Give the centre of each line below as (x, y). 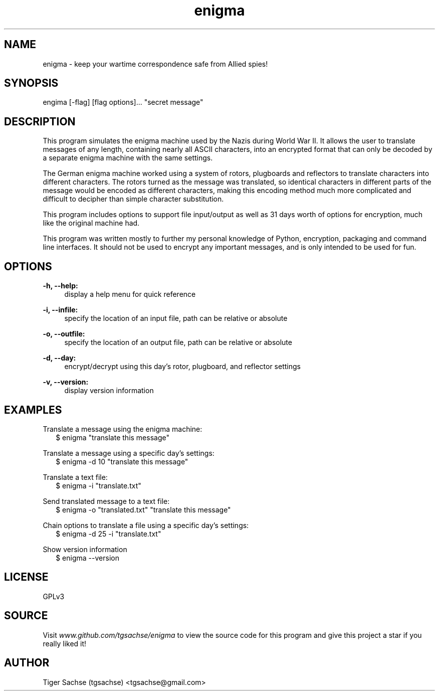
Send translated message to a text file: (106, 501)
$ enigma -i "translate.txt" (98, 485)
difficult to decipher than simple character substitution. (133, 199)
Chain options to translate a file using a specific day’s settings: (146, 525)
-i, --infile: (60, 310)
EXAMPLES (33, 410)
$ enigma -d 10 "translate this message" (122, 461)
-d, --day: (59, 358)
